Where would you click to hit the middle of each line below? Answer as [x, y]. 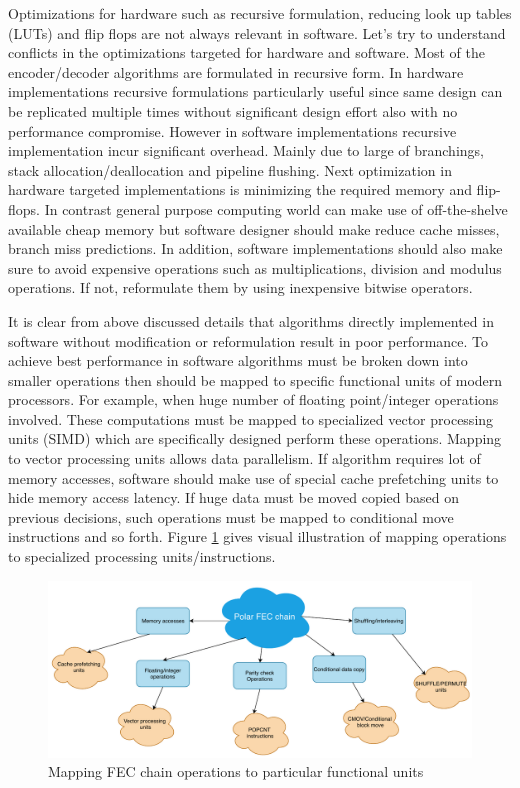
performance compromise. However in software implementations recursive [232, 130]
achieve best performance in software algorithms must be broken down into [238, 360]
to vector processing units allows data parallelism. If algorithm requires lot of [244, 458]
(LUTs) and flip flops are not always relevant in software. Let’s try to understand [257, 32]
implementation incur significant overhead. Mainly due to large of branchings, [246, 150]
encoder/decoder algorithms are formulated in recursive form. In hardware [236, 71]
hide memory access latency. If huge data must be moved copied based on [234, 497]
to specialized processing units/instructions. [142, 556]
